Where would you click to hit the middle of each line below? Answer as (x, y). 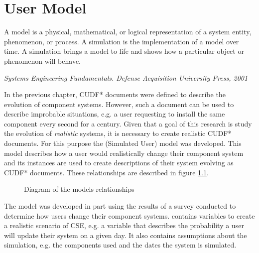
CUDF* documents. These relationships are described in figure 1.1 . (106, 172)
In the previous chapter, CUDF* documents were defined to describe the (115, 94)
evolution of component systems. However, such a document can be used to (119, 104)
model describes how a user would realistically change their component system (124, 153)
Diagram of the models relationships (79, 189)
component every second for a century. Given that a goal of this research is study (128, 123)
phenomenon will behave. (43, 61)
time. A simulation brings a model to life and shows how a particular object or (124, 51)
